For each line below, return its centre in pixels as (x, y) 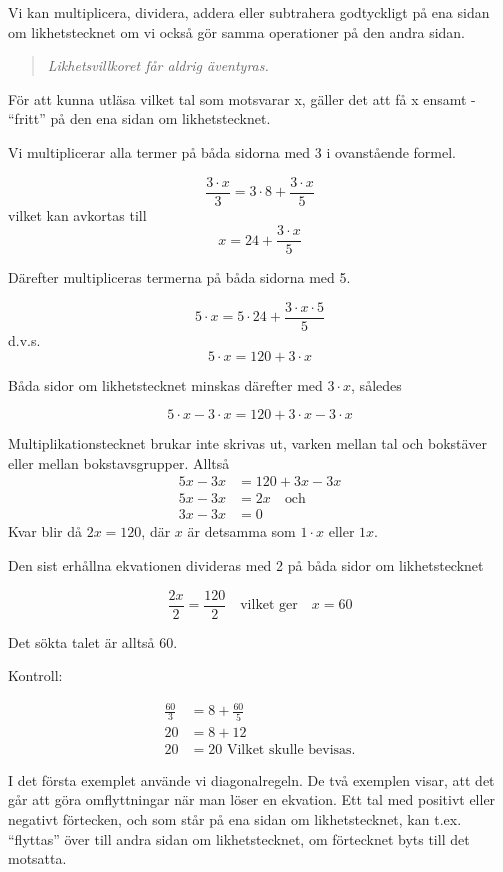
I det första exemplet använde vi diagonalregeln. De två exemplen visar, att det (251, 779)
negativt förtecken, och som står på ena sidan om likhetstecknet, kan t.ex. (235, 818)
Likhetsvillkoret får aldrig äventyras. (158, 65)
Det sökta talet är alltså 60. (93, 641)
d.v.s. (24, 339)
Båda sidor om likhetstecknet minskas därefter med (165, 384)
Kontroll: (35, 675)
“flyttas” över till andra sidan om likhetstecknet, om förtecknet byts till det (239, 838)
